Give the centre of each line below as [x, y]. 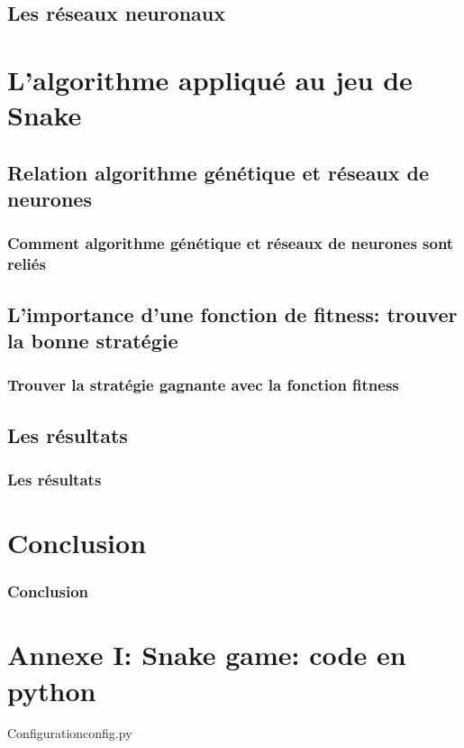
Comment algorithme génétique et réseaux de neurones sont [231, 243]
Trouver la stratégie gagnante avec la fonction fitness [203, 385]
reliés [27, 264]
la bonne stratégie [93, 341]
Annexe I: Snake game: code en [207, 655]
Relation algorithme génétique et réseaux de [218, 172]
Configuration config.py [70, 733]
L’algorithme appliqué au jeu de [210, 79]
